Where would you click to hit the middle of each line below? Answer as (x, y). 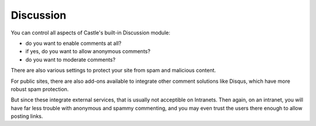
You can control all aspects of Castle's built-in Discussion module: (91, 33)
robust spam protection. (40, 89)
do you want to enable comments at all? (73, 43)
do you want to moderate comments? (71, 60)
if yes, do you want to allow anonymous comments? (88, 51)
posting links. (27, 116)
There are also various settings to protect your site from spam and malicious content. (114, 71)
